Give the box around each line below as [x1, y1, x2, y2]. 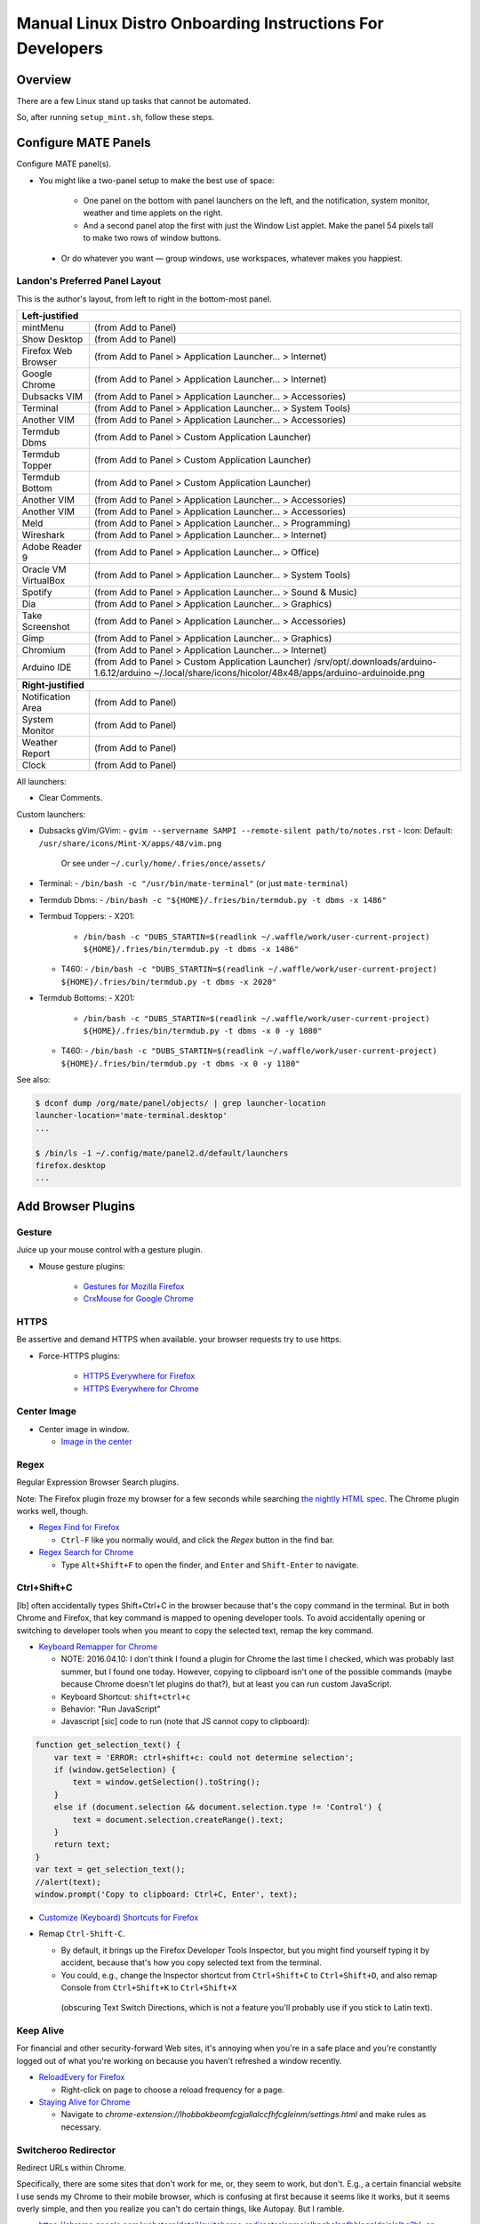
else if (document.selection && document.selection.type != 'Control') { [53, 1802, 382, 1812]
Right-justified [21, 679, 84, 691]
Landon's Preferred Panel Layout [16, 275, 162, 287]
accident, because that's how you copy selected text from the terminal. [60, 1957, 322, 1968]
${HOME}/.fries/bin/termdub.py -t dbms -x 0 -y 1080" [83, 1026, 323, 1035]
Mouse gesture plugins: [38, 1261, 125, 1271]
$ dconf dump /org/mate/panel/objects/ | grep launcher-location [35, 1099, 326, 1108]
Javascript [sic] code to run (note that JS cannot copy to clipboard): [60, 1716, 310, 1727]
